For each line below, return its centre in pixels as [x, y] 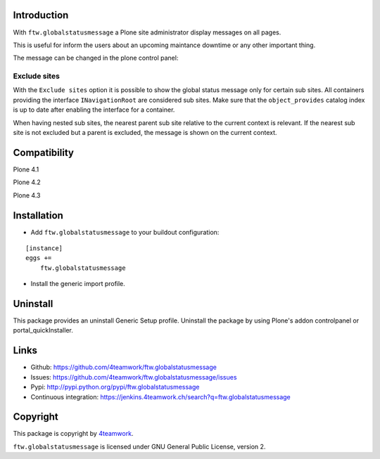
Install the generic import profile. [78, 284]
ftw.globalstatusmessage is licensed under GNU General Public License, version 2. [139, 446]
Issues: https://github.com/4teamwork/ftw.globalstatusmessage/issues [134, 377]
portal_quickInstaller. [43, 330]
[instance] [44, 248]
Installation [38, 215]
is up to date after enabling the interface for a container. [94, 110]
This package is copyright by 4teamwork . [73, 434]
